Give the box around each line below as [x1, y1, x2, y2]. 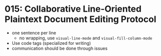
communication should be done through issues [11, 45, 108, 51]
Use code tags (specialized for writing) [11, 40, 91, 46]
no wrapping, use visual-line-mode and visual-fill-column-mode [19, 35, 153, 41]
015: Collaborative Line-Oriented [4, 3, 142, 15]
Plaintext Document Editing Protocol [4, 14, 157, 25]
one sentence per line [11, 30, 56, 36]
